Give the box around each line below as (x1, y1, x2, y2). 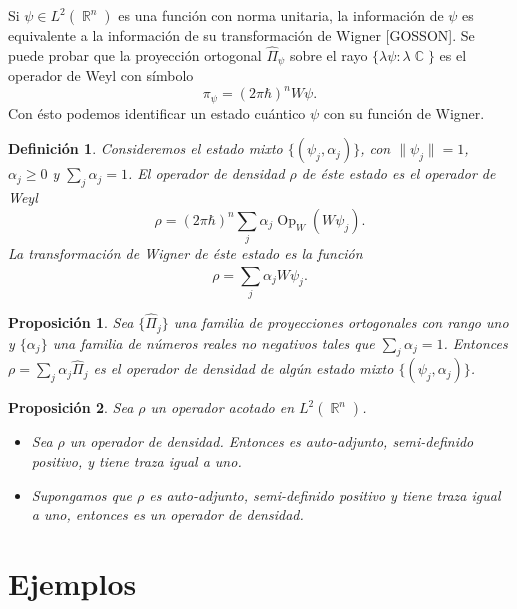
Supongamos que (31, 484, 132, 505)
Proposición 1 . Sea (8, 312, 134, 333)
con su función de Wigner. (323, 102, 485, 123)
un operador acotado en (150, 397, 295, 418)
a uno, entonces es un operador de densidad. (31, 504, 304, 525)
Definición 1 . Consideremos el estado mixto (8, 138, 283, 159)
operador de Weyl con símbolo (8, 65, 194, 86)
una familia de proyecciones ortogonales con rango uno (173, 312, 509, 333)
